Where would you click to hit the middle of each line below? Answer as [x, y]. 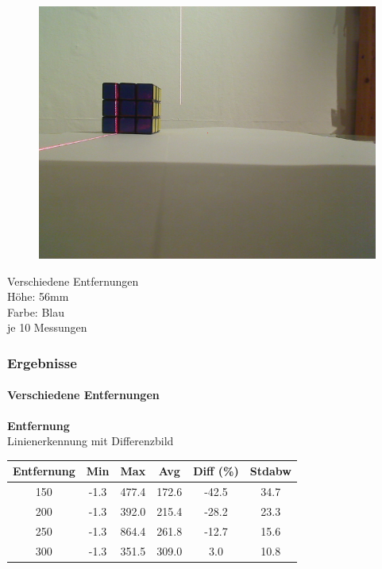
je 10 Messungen [47, 327]
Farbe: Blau [36, 311]
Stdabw [270, 471]
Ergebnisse [42, 362]
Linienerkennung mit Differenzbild [91, 441]
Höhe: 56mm [38, 296]
